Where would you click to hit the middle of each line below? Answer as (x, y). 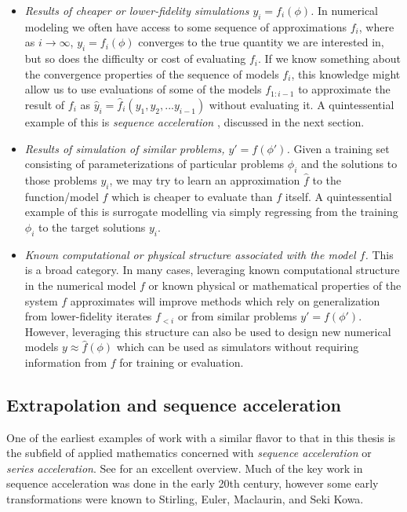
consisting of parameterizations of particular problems (154, 164)
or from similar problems (237, 316)
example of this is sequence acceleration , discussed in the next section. (194, 121)
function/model (62, 196)
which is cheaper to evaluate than (192, 196)
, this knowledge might (346, 73)
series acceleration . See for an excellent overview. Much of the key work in (185, 468)
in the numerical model (80, 285)
